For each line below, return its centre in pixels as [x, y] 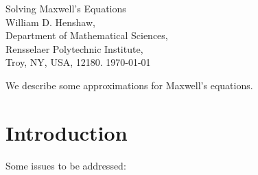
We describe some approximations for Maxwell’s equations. [129, 85]
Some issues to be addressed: [66, 165]
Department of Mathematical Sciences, [87, 35]
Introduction [67, 132]
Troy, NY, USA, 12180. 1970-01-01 [78, 62]
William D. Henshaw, [50, 22]
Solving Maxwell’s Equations [66, 8]
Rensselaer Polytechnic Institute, [74, 48]
